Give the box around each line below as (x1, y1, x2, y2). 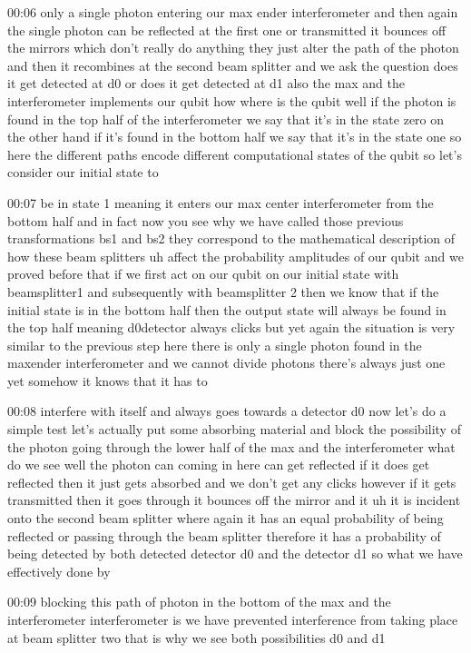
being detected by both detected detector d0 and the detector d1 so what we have (7, 544, 463, 563)
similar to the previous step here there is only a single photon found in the (7, 335, 422, 354)
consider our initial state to (7, 163, 159, 182)
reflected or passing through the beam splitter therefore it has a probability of (7, 526, 441, 545)
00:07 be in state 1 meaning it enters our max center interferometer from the (7, 193, 434, 212)
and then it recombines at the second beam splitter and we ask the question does (7, 55, 458, 74)
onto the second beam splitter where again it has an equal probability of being (7, 509, 444, 528)
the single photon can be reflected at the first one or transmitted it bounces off (7, 20, 446, 39)
